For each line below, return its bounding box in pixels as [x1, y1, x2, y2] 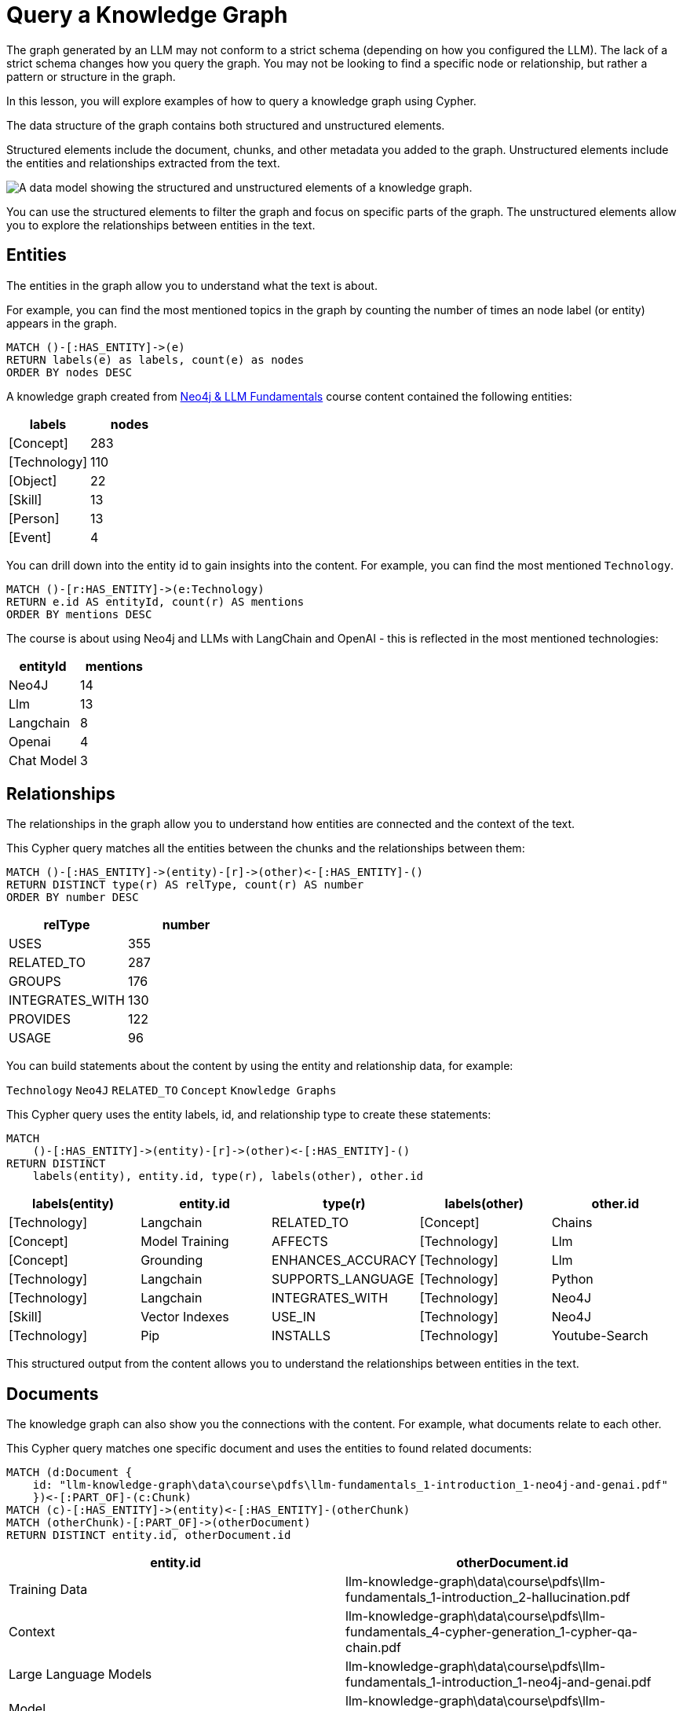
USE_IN [272, 1309, 316, 1325]
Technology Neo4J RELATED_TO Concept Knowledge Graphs [6, 1084, 337, 1097]
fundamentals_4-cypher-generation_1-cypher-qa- [345, 1624, 638, 1640]
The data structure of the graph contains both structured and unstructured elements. [6, 118, 445, 132]
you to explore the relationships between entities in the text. [6, 218, 316, 232]
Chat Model [9, 752, 77, 768]
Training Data [9, 1581, 88, 1598]
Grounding [141, 1252, 203, 1269]
